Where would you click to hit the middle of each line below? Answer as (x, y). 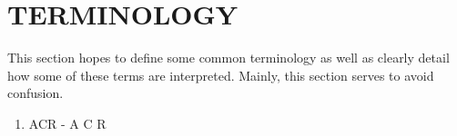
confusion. (36, 93)
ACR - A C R (67, 123)
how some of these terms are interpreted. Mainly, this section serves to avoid (221, 75)
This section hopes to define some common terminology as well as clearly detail (228, 58)
